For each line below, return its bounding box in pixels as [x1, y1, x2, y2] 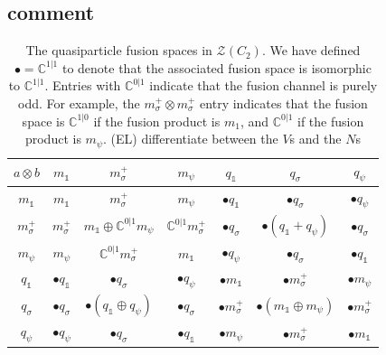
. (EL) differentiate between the [103, 129, 278, 148]
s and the [289, 129, 342, 148]
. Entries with [44, 76, 121, 95]
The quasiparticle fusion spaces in [25, 41, 212, 60]
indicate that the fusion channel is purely [149, 76, 378, 95]
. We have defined [261, 41, 361, 60]
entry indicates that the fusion [200, 93, 368, 112]
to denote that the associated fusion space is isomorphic [61, 58, 372, 77]
